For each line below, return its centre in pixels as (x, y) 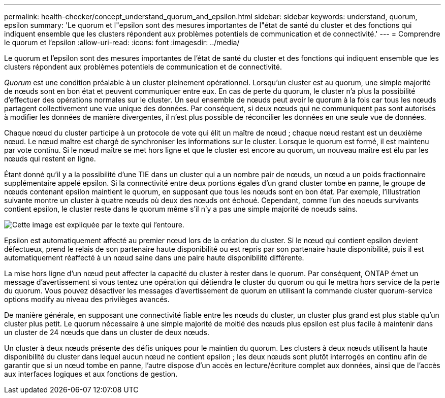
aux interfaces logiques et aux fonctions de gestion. (91, 374)
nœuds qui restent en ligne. (50, 159)
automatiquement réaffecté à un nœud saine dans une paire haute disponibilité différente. (154, 258)
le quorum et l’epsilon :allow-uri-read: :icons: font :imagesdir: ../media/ (122, 42)
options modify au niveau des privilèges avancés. (87, 299)
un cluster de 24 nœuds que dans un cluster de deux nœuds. (107, 332)
